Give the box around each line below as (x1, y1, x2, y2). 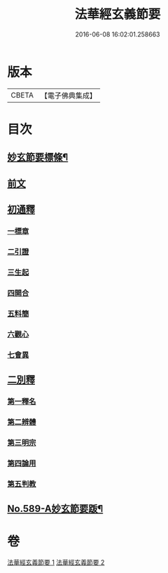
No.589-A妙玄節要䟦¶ (7, 503, 104, 515)
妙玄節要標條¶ (7, 152, 69, 164)
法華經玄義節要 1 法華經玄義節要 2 (7, 558, 105, 566)
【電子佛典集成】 (40, 91, 97, 100)
